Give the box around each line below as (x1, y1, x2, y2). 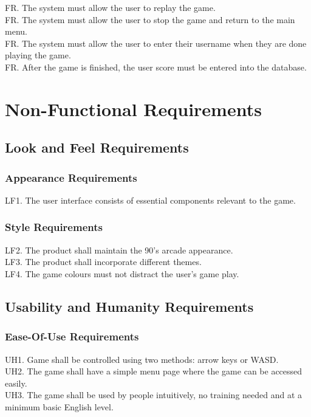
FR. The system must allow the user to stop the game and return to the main (5, 13, 295, 26)
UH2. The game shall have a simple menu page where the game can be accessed (5, 365, 302, 377)
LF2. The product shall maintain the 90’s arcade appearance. (5, 243, 233, 256)
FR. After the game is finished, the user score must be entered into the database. (5, 60, 307, 73)
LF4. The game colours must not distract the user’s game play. (5, 267, 239, 280)
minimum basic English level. (5, 400, 114, 413)
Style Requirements (5, 219, 103, 235)
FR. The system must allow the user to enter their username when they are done (5, 36, 307, 49)
